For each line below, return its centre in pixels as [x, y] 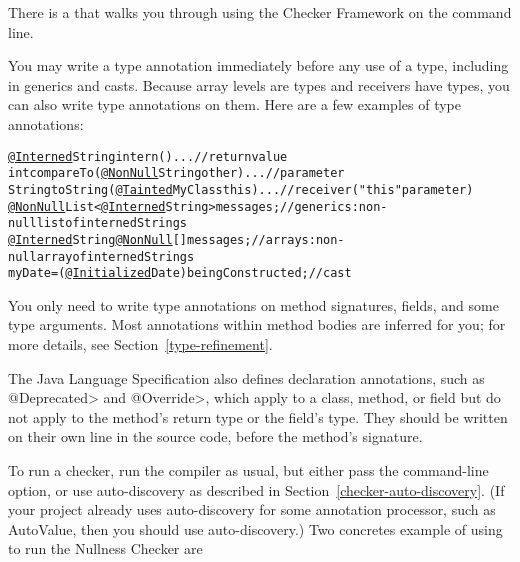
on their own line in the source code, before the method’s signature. [215, 436]
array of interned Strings [115, 256]
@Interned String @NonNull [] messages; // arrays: [162, 239]
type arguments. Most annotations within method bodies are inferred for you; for [257, 324]
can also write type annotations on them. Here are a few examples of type [234, 104]
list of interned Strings [112, 223]
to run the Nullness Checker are [105, 548]
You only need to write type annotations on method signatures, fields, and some [253, 304]
